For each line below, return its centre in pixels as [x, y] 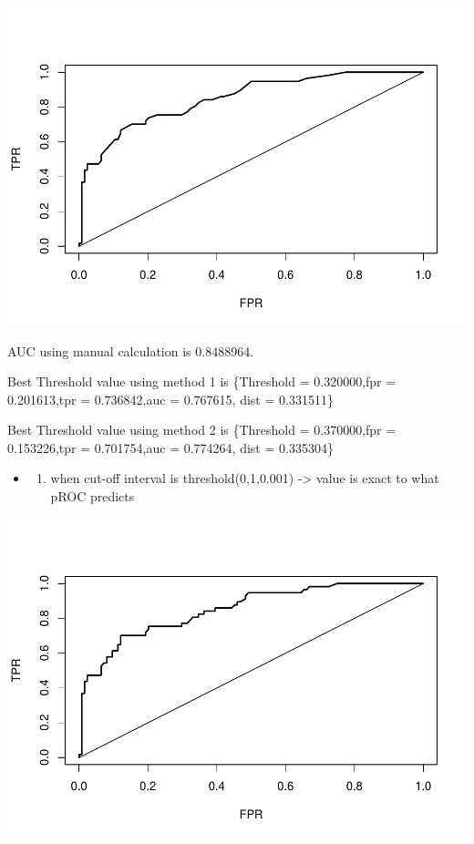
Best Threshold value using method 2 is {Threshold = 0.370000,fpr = [202, 430]
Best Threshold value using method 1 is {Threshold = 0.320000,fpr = [202, 381]
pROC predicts [93, 496]
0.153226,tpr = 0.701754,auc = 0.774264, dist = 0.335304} [170, 447]
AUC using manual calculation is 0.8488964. [131, 350]
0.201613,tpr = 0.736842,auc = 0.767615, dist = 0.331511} [170, 399]
